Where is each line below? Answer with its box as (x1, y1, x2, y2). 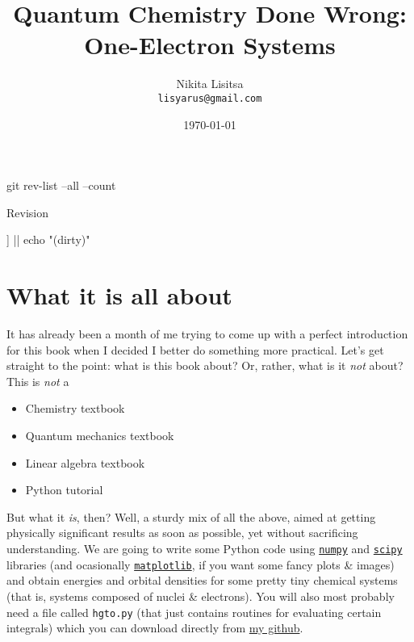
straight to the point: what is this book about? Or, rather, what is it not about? (6, 357, 404, 374)
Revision (6, 204, 48, 220)
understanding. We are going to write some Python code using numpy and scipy (6, 540, 403, 556)
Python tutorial (25, 481, 103, 498)
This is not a (6, 372, 69, 389)
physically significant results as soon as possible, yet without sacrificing (6, 524, 358, 541)
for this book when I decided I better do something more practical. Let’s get (6, 341, 384, 358)
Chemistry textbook (25, 400, 125, 417)
